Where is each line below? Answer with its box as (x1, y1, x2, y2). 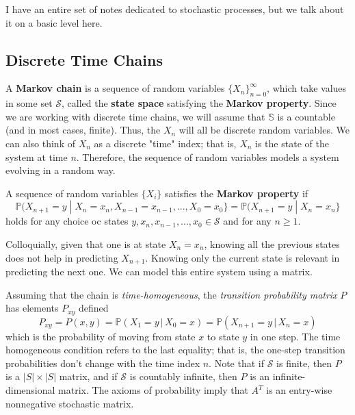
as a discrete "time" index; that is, (94, 136, 237, 150)
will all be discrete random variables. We (179, 123, 350, 137)
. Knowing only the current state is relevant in (145, 250, 340, 264)
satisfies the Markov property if (164, 186, 308, 200)
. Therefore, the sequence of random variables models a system (76, 149, 339, 164)
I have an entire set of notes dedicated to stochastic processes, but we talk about (5, 2, 344, 16)
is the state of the (255, 136, 329, 150)
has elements (5, 301, 59, 315)
